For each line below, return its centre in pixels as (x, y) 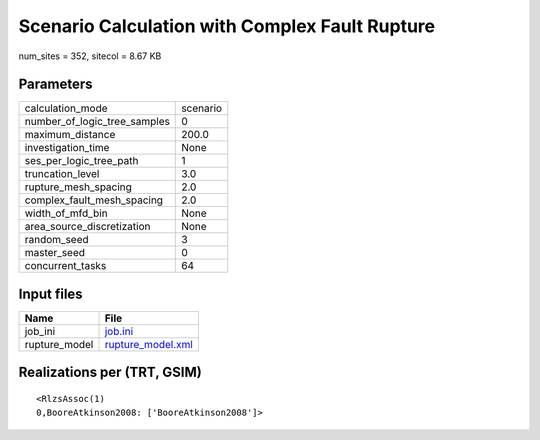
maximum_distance (70, 135)
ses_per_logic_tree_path (81, 161)
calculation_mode (66, 108)
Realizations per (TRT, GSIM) (110, 372)
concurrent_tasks (65, 266)
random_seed (56, 240)
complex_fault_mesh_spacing (94, 200)
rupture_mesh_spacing (78, 187)
